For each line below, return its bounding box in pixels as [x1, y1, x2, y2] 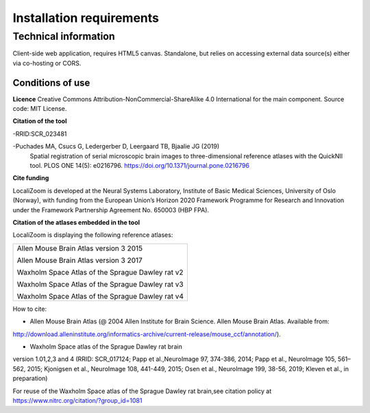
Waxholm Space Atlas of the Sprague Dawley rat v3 [16, 279, 184, 289]
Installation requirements [12, 10, 159, 25]
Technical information [12, 30, 116, 42]
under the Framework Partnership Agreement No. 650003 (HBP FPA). [12, 205, 209, 214]
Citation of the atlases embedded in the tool [12, 218, 140, 226]
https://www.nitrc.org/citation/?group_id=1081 [12, 396, 143, 404]
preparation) [12, 374, 48, 383]
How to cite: [12, 305, 47, 313]
